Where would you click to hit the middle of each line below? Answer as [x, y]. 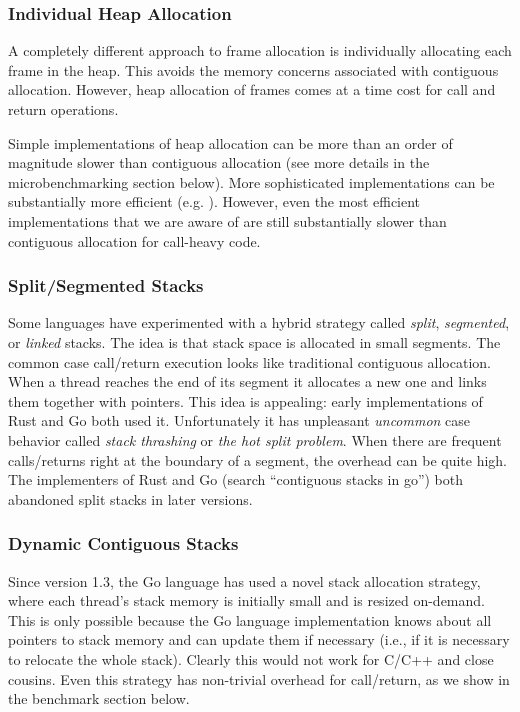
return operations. [63, 109]
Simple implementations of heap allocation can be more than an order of [230, 142]
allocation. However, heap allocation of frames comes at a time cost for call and [252, 89]
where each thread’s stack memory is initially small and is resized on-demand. [246, 600]
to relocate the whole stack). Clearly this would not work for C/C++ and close [251, 658]
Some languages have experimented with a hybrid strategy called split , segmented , [259, 322]
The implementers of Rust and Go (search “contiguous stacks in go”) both [236, 479]
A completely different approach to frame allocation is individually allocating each [260, 50]
